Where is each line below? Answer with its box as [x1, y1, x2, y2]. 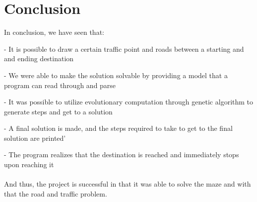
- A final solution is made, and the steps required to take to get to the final [4, 123, 233, 133]
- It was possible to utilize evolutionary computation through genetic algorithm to [4, 97, 254, 107]
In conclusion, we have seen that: [4, 27, 104, 37]
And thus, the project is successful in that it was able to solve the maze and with [4, 179, 251, 189]
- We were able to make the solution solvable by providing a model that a [4, 70, 228, 80]
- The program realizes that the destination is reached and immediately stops [4, 149, 239, 160]
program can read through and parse [4, 80, 116, 90]
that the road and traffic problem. [4, 188, 107, 199]
